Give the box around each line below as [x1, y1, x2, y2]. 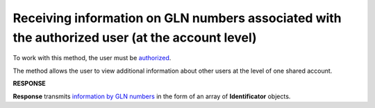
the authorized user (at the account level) [12, 30, 257, 45]
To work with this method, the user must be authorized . [12, 54, 172, 62]
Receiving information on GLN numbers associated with [12, 10, 342, 26]
